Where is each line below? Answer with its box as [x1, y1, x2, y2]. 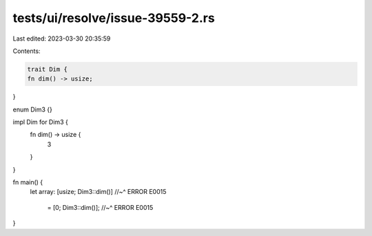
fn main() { [12, 178, 43, 186]
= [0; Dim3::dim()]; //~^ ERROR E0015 [47, 203, 154, 211]
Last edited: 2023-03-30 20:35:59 [12, 34, 111, 43]
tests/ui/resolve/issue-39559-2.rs [12, 10, 215, 25]
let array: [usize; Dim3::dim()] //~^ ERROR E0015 [30, 188, 167, 196]
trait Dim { [27, 65, 68, 73]
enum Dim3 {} [12, 105, 53, 114]
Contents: [12, 47, 41, 55]
